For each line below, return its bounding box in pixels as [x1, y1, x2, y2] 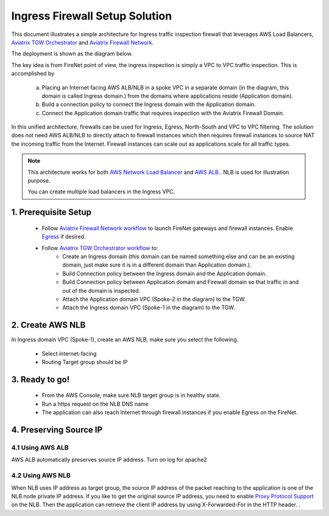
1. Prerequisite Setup [11, 207, 91, 218]
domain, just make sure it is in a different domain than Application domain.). [62, 261, 252, 268]
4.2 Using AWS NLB [11, 471, 71, 480]
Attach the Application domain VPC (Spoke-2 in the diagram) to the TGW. [62, 295, 246, 303]
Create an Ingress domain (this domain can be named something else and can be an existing [62, 253, 295, 260]
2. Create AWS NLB [11, 320, 86, 331]
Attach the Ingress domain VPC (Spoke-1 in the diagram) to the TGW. [62, 304, 235, 311]
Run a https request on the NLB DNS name [41, 400, 149, 407]
